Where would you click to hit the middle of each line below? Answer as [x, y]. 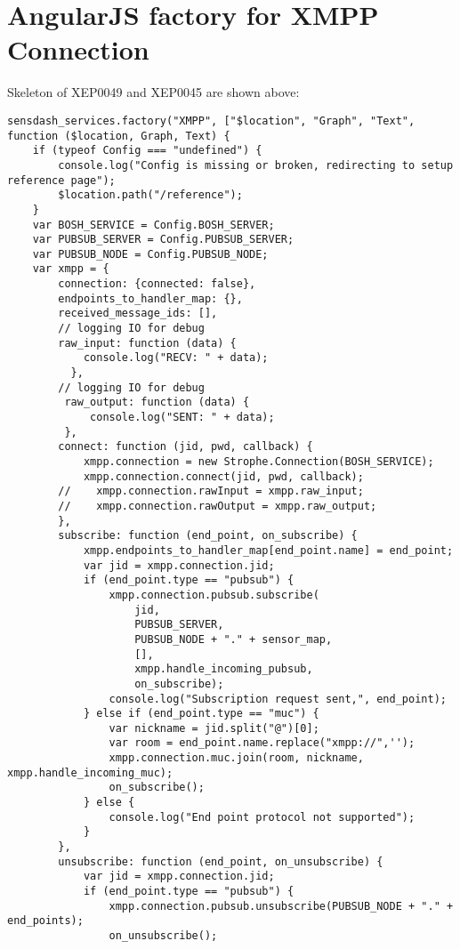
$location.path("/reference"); [150, 195]
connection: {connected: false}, [157, 284]
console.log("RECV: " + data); [176, 358]
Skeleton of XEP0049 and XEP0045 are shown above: [153, 92]
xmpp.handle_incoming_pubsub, [224, 669]
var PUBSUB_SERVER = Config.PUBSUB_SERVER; [163, 240]
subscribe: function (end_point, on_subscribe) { [208, 536]
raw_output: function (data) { [157, 402]
